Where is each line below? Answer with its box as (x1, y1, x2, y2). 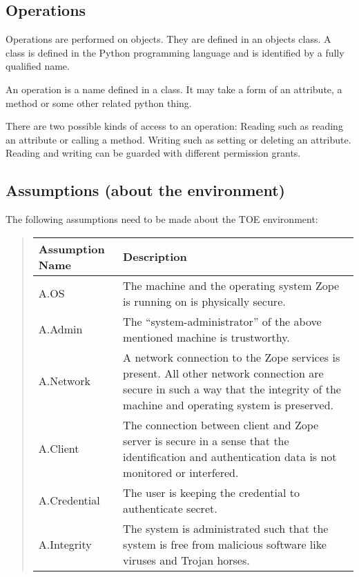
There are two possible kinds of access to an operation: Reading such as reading (6, 119, 343, 133)
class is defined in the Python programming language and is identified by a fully (6, 45, 345, 59)
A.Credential (38, 492, 100, 509)
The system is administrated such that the (123, 520, 329, 536)
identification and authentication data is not (123, 448, 337, 464)
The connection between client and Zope (123, 416, 319, 433)
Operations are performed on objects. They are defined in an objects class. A (6, 32, 331, 46)
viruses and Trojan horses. (123, 551, 250, 568)
